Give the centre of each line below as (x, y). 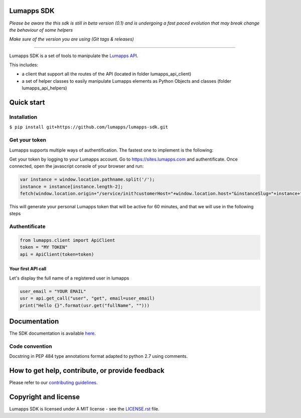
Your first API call (28, 269)
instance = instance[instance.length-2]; (71, 186)
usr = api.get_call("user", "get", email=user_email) (87, 298)
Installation (23, 117)
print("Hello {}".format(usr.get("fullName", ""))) (85, 305)
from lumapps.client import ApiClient (67, 240)
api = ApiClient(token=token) (57, 254)
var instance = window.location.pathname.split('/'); (87, 180)
